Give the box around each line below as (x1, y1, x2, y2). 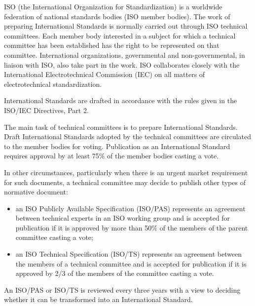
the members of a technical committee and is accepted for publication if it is (15, 258, 247, 268)
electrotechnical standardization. (4, 78, 102, 89)
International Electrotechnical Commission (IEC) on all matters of (4, 69, 205, 79)
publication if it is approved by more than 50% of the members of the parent (15, 222, 248, 232)
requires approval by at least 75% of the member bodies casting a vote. (4, 151, 219, 161)
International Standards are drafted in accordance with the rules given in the (4, 95, 237, 106)
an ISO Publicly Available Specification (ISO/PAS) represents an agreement (15, 203, 246, 213)
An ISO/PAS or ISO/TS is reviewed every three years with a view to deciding (4, 284, 241, 295)
